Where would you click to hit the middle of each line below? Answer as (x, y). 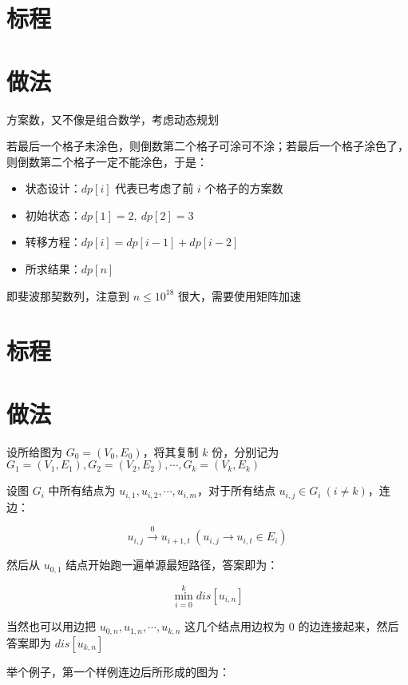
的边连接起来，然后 (349, 626)
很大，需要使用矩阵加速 (239, 295)
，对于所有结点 (236, 490)
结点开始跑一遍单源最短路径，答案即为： (172, 565)
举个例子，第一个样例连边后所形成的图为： (118, 671)
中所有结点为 (82, 490)
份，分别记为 (246, 451)
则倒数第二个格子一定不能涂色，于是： (107, 161)
